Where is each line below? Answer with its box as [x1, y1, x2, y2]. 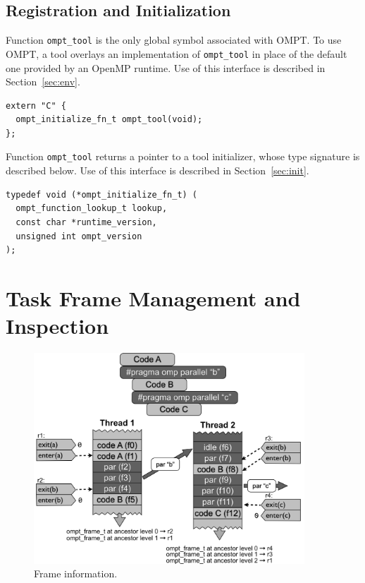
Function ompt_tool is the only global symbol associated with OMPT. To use [6, 32, 342, 47]
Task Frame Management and [6, 283, 301, 312]
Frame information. [34, 566, 118, 581]
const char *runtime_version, [16, 217, 157, 227]
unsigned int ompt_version [16, 231, 142, 241]
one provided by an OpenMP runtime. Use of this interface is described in [6, 60, 326, 75]
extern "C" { [6, 100, 66, 111]
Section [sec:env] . [6, 74, 80, 89]
